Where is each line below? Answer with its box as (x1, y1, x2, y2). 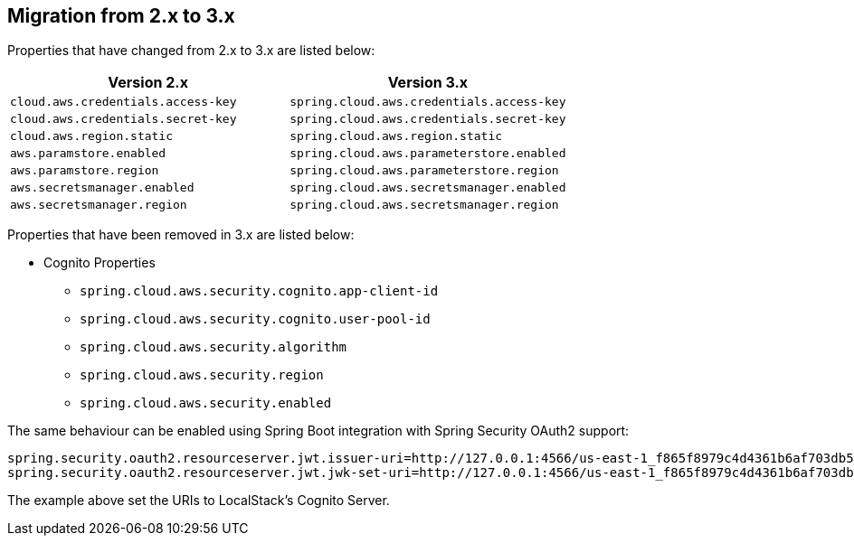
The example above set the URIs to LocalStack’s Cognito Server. (7, 492, 390, 509)
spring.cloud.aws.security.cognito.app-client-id (80, 284, 439, 299)
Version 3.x (387, 73, 469, 92)
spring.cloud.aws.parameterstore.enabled (289, 146, 566, 161)
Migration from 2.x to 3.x (7, 5, 235, 27)
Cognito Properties (43, 255, 156, 271)
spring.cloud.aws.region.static (289, 129, 503, 144)
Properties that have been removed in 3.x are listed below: (7, 227, 355, 243)
